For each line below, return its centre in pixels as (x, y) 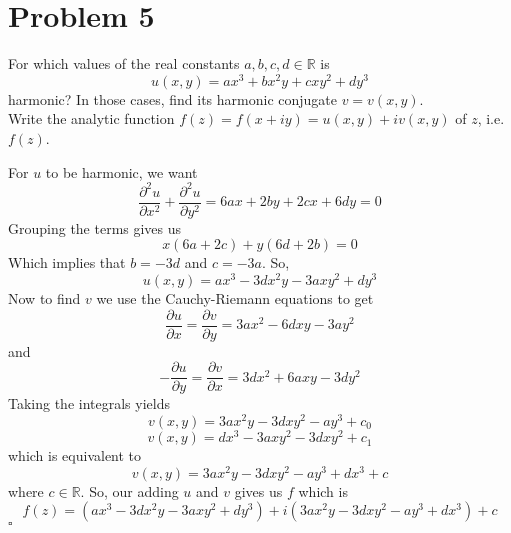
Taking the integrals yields (89, 403)
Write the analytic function (91, 118)
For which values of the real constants (124, 63)
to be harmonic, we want (121, 171)
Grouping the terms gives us (95, 227)
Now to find (44, 298)
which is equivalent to (75, 455)
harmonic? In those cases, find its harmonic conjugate (172, 98)
